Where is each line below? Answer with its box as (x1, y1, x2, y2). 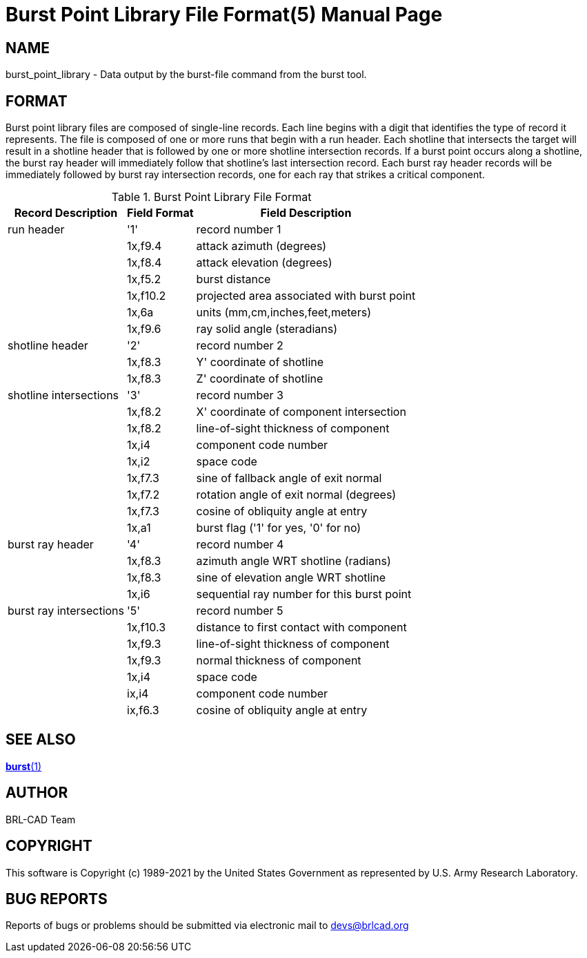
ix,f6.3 (127, 703, 159, 718)
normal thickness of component (196, 653, 361, 668)
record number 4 (196, 537, 284, 552)
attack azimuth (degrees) (196, 239, 327, 253)
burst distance (196, 272, 271, 287)
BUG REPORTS (6, 890, 108, 908)
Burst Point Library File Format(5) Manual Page (6, 3, 443, 26)
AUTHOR (6, 784, 68, 802)
